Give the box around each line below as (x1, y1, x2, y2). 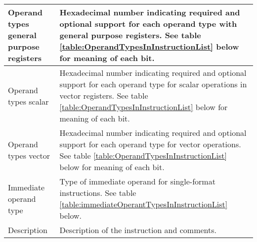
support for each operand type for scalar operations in (59, 78, 247, 90)
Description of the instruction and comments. (59, 224, 217, 236)
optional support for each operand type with (59, 18, 237, 29)
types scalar (8, 95, 49, 107)
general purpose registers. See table (59, 29, 201, 41)
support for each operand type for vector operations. (59, 138, 241, 150)
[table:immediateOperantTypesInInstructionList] (59, 198, 228, 210)
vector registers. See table (59, 90, 148, 101)
